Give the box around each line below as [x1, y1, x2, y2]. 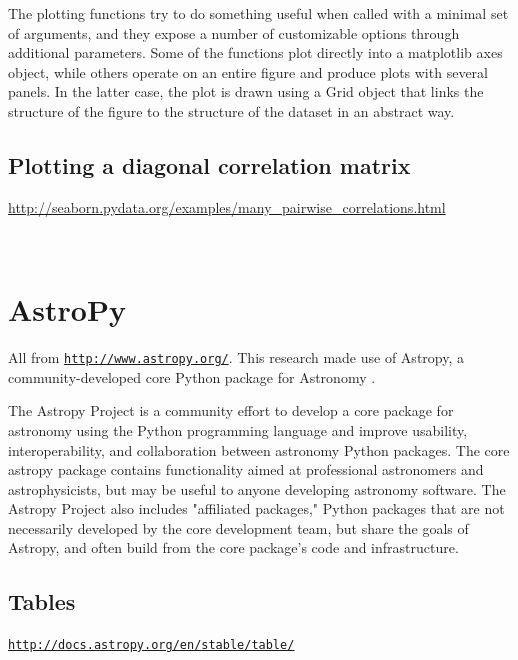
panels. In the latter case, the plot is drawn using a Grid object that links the [8, 81, 484, 102]
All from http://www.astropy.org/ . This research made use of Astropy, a [8, 347, 464, 368]
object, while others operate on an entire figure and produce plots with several [8, 61, 488, 82]
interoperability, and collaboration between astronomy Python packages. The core [8, 439, 510, 460]
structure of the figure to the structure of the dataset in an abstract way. [8, 100, 455, 121]
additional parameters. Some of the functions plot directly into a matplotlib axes [8, 42, 503, 63]
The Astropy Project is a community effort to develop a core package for [8, 400, 454, 421]
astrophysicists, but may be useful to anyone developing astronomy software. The [8, 478, 506, 499]
